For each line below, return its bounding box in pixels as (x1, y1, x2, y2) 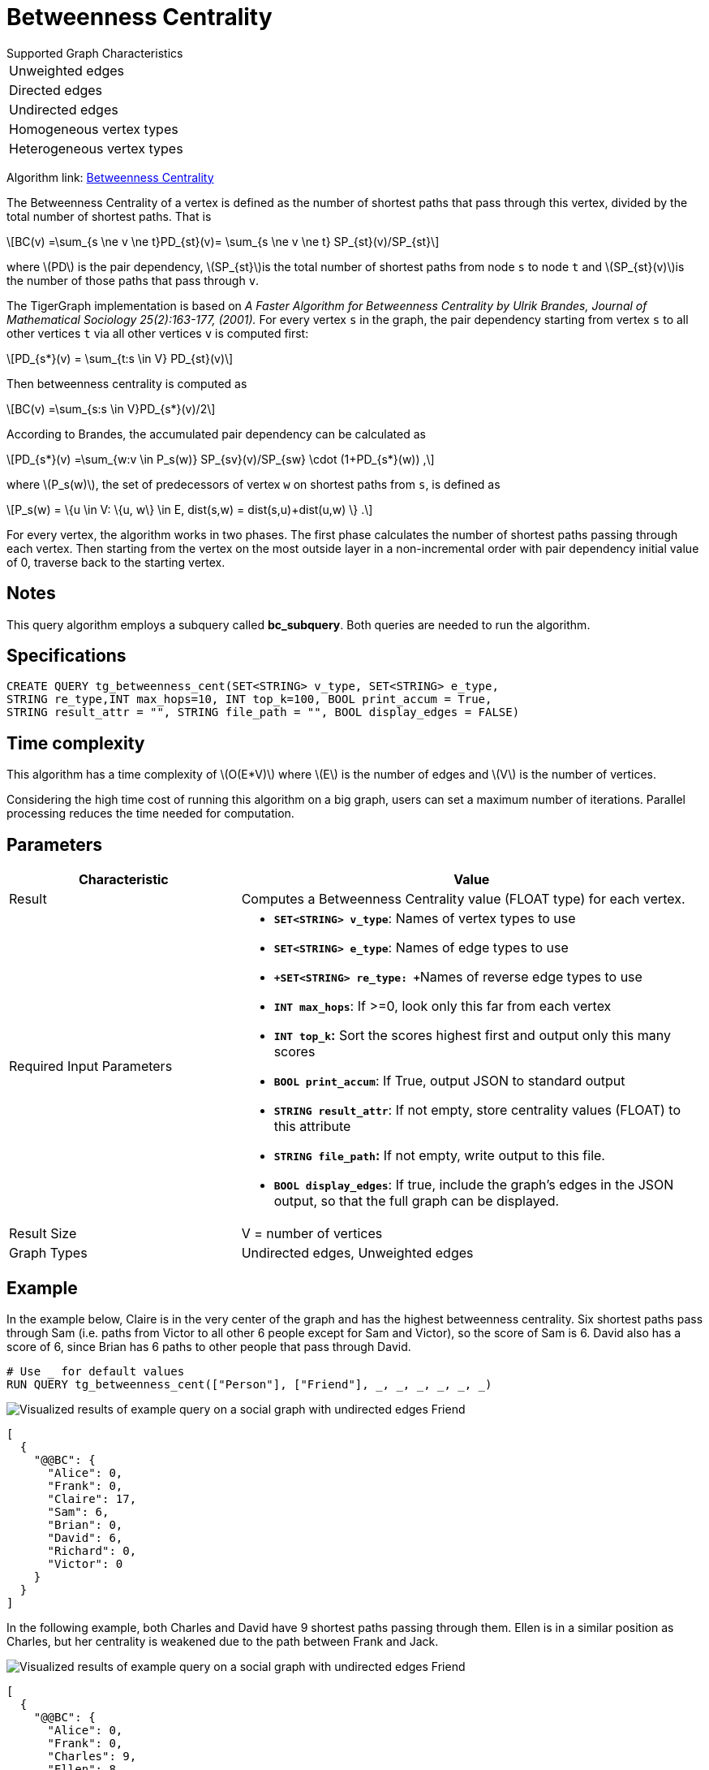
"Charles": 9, (47, 1749, 137, 1763)
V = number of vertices (241, 1225, 383, 1242)
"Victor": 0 (47, 1556, 123, 1570)
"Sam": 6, (47, 1504, 110, 1518)
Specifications (6, 645, 127, 667)
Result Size (9, 1225, 77, 1242)
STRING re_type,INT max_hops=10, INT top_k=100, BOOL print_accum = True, (6, 693, 492, 706)
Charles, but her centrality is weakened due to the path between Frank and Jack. (6, 1634, 439, 1648)
